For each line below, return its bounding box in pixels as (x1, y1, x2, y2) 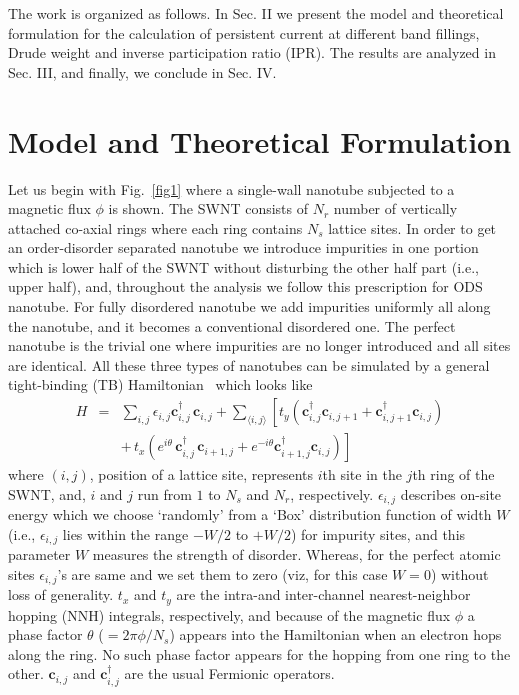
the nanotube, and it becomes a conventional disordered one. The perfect (8, 315, 456, 336)
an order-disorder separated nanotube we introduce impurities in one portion (8, 237, 479, 258)
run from (137, 483, 192, 504)
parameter (8, 544, 71, 565)
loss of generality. (8, 584, 114, 605)
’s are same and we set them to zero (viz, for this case (57, 563, 388, 584)
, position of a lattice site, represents (89, 464, 314, 485)
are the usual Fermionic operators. (124, 663, 335, 684)
